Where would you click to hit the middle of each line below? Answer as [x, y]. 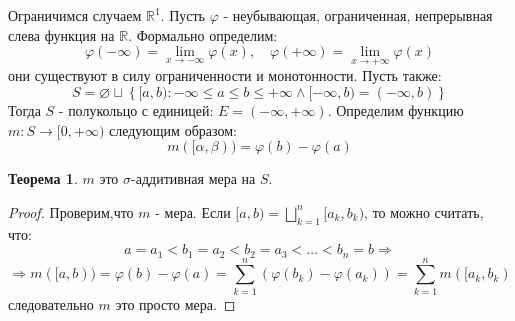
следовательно [51, 303]
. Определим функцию [395, 110]
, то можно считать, [424, 211]
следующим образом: [173, 129]
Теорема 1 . [43, 178]
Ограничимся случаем [75, 15]
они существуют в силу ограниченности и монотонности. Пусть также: [225, 75]
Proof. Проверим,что [71, 211]
